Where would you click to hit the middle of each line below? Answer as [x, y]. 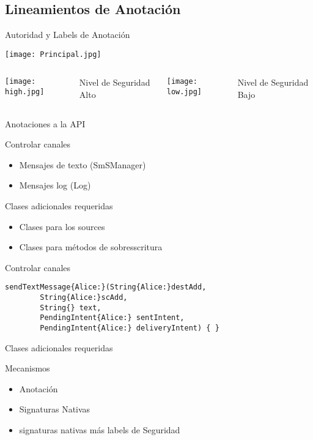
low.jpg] [184, 92]
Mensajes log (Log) [55, 185]
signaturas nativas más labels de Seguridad [100, 430]
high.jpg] [25, 92]
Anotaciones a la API [45, 123]
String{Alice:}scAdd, [84, 298]
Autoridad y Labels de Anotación [68, 35]
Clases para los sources [62, 226]
